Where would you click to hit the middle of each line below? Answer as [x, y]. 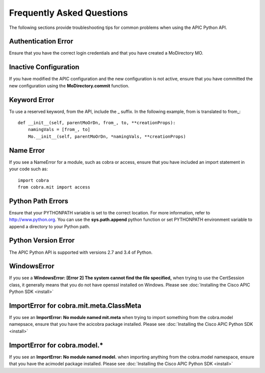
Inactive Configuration [44, 67]
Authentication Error [41, 41]
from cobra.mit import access [54, 187]
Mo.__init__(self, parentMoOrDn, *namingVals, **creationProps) [107, 136]
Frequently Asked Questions [68, 13]
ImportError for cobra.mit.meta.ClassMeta [75, 306]
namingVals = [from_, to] [59, 130]
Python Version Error [42, 240]
